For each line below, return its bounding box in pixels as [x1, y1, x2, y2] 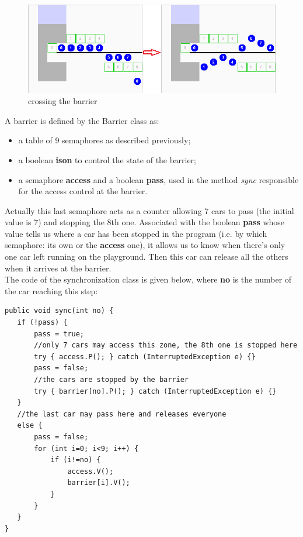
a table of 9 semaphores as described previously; [18, 134, 191, 146]
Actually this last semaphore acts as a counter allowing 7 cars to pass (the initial [5, 204, 294, 216]
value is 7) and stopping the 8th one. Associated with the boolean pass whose [5, 216, 285, 228]
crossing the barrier [28, 95, 97, 107]
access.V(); [67, 467, 114, 476]
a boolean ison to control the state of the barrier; [18, 153, 196, 166]
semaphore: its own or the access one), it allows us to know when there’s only [5, 239, 285, 251]
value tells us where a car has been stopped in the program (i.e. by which [5, 227, 267, 239]
